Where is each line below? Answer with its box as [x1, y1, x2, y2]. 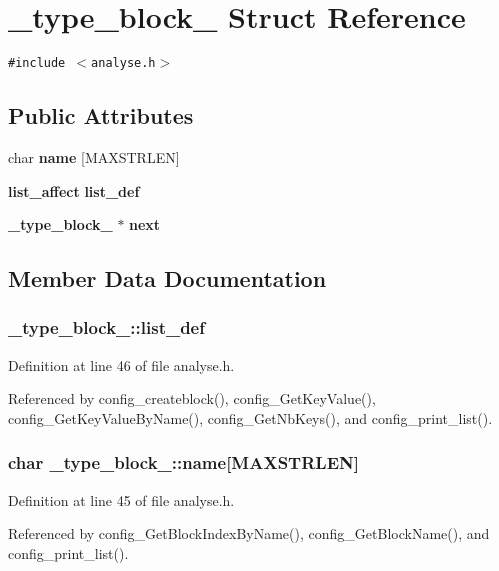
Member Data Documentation [8, 263, 327, 294]
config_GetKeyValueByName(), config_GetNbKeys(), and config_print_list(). [8, 407, 493, 428]
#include [8, 56, 66, 71]
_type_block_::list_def [8, 315, 205, 340]
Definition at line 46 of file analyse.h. [8, 354, 235, 375]
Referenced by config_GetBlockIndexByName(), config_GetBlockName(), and [8, 523, 490, 544]
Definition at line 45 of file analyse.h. [8, 489, 235, 510]
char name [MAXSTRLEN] [8, 146, 180, 167]
